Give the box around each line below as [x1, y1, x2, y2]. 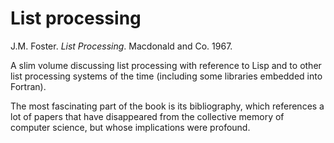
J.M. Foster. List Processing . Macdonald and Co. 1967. [10, 40, 233, 52]
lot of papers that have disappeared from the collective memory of [10, 110, 285, 122]
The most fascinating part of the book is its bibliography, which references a [10, 100, 325, 112]
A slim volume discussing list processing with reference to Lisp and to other [10, 59, 322, 71]
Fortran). [10, 80, 47, 92]
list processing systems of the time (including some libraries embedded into [10, 70, 323, 82]
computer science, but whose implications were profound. [10, 121, 251, 133]
